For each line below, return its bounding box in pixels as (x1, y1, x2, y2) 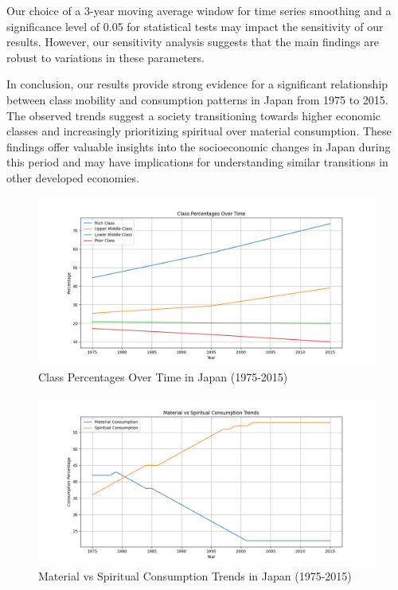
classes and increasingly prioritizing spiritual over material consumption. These (6, 123, 392, 139)
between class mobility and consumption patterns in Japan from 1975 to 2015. (6, 91, 388, 107)
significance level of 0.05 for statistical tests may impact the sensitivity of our (6, 18, 384, 34)
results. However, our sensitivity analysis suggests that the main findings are (6, 33, 379, 50)
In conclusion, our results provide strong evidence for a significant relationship (6, 76, 388, 92)
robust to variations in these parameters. (6, 49, 205, 65)
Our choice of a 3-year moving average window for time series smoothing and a (6, 2, 392, 18)
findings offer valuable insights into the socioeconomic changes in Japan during (6, 138, 391, 154)
